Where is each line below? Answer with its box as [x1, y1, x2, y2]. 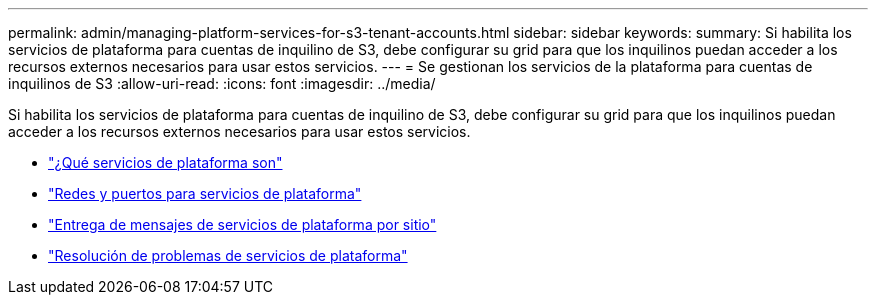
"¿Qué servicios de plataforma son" [48, 154, 283, 171]
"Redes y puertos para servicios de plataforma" [48, 185, 362, 202]
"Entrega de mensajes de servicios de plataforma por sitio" [48, 216, 437, 233]
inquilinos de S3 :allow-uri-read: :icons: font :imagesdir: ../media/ [8, 75, 436, 92]
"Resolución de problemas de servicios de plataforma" [48, 247, 408, 264]
